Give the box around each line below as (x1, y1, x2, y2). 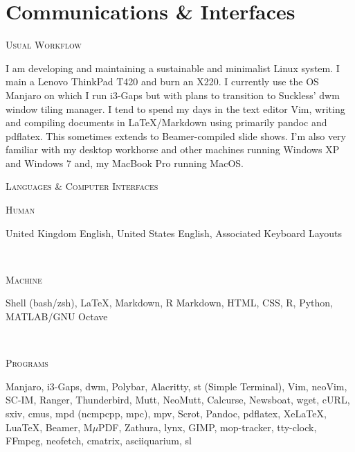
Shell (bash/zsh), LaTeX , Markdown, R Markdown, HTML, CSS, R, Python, (6, 295, 334, 310)
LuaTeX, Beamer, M (6, 419, 93, 434)
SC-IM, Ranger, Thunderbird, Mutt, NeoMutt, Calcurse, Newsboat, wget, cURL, (6, 392, 350, 407)
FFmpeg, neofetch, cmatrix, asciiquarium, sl (6, 433, 192, 448)
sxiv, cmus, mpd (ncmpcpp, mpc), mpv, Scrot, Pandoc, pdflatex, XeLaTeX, (6, 406, 327, 420)
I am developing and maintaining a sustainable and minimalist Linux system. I (6, 60, 340, 75)
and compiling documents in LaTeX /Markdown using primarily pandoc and (6, 115, 327, 130)
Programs (6, 356, 48, 370)
